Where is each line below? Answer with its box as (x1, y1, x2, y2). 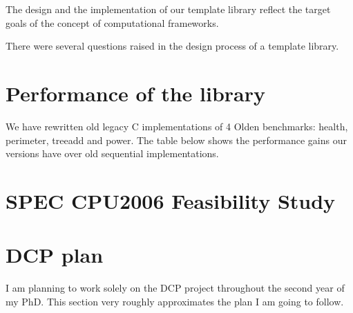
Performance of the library (6, 79, 265, 107)
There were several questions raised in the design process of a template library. (6, 39, 339, 53)
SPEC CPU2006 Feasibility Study (6, 186, 336, 214)
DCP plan (6, 241, 104, 269)
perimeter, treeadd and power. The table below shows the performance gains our (6, 132, 347, 147)
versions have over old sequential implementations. (6, 146, 219, 161)
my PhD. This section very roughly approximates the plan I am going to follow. (6, 294, 344, 308)
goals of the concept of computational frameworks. (6, 15, 219, 30)
